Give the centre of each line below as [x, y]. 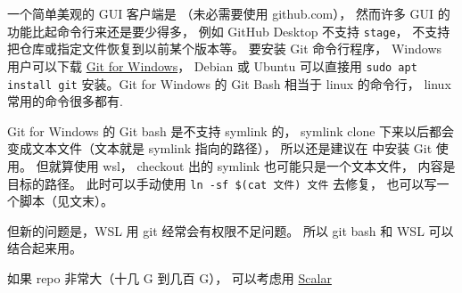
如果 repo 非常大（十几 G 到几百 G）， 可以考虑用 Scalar [169, 277]
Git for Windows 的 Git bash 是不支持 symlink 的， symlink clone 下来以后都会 [231, 130]
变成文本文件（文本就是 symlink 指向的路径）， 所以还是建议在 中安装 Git [220, 148]
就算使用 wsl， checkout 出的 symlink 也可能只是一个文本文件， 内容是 [252, 165]
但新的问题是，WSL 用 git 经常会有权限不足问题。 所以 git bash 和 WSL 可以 [231, 230]
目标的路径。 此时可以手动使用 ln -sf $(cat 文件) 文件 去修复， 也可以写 [222, 183]
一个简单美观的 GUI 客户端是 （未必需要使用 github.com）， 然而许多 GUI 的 [229, 13]
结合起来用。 [45, 248]
